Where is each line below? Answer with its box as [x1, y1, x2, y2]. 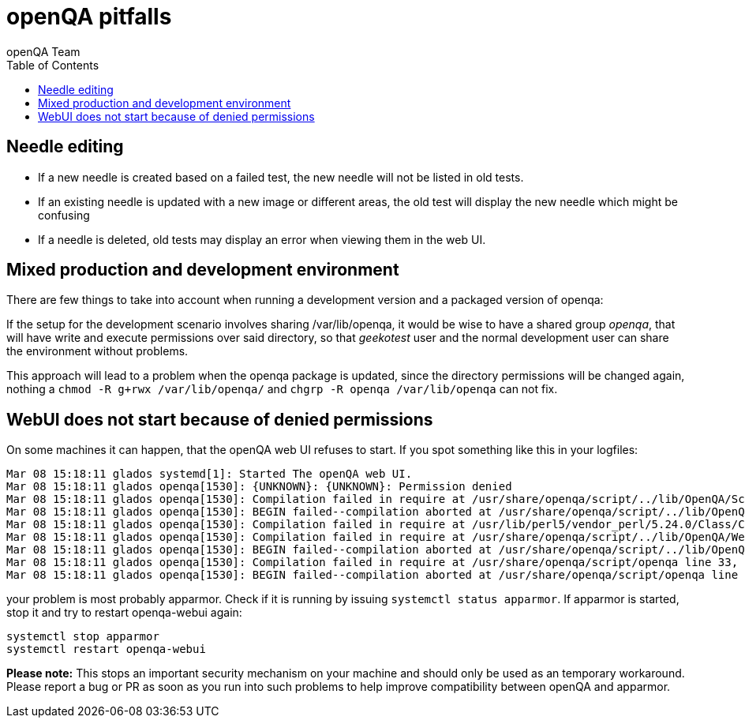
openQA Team [6, 44, 80, 58]
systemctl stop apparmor [6, 630, 159, 643]
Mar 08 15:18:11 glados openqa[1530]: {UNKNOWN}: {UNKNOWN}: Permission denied [6, 480, 512, 493]
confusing [38, 208, 90, 222]
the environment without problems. [6, 344, 189, 358]
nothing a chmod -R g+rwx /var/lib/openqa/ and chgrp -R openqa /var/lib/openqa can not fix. [6, 382, 558, 396]
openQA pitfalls [6, 3, 172, 30]
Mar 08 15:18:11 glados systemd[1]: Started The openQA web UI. [6, 467, 413, 481]
